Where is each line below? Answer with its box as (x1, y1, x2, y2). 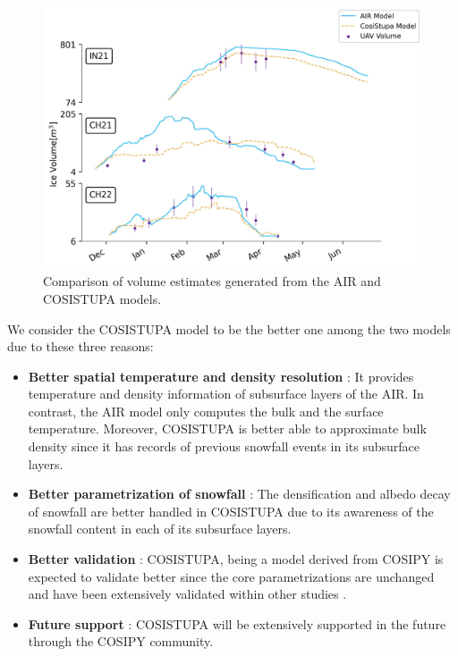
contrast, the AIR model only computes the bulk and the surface (28, 401, 384, 420)
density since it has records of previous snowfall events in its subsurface (28, 437, 420, 456)
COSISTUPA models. (43, 289, 162, 307)
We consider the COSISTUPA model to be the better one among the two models (7, 319, 451, 338)
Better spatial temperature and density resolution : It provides (28, 366, 414, 385)
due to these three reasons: (7, 337, 154, 356)
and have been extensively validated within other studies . (28, 585, 347, 603)
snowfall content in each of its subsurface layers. (28, 519, 292, 538)
